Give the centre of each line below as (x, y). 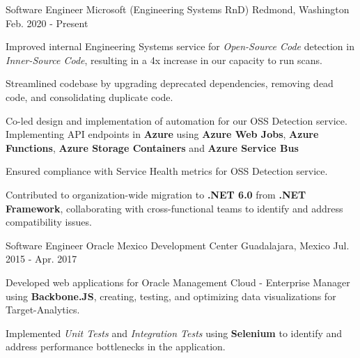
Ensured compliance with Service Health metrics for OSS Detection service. (167, 171)
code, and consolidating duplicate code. (89, 96)
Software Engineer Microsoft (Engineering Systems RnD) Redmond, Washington (178, 9)
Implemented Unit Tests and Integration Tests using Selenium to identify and (174, 333)
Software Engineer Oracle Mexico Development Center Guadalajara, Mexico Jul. (178, 245)
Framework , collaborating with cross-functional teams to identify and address (174, 208)
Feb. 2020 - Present (47, 23)
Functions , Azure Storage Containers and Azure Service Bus (152, 147)
